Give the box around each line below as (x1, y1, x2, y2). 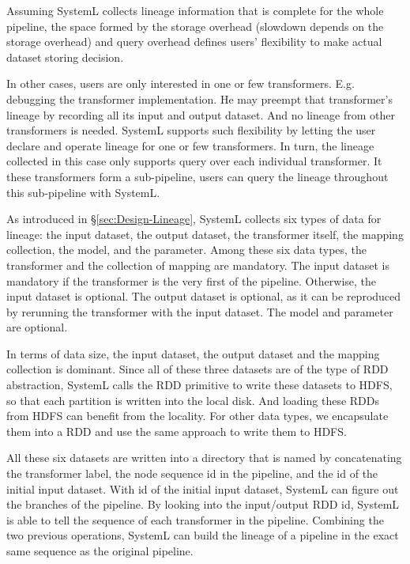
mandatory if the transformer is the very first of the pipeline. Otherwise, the (6, 272, 377, 289)
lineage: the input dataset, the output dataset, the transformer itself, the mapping (6, 225, 404, 242)
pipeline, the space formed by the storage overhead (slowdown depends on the (6, 17, 384, 34)
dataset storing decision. (6, 48, 124, 65)
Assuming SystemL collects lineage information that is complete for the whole (6, 2, 384, 18)
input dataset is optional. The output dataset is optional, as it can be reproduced (6, 288, 401, 305)
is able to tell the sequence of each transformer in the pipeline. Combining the (6, 511, 384, 528)
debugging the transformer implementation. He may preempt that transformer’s (6, 90, 393, 107)
